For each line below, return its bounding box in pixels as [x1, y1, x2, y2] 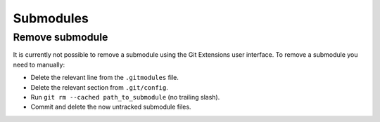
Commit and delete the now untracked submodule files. [30, 102, 191, 111]
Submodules [13, 11, 89, 26]
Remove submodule [13, 31, 108, 43]
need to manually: [13, 60, 65, 69]
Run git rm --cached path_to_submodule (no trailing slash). [30, 93, 220, 101]
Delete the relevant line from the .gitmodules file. [30, 74, 179, 82]
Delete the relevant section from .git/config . [30, 83, 168, 91]
